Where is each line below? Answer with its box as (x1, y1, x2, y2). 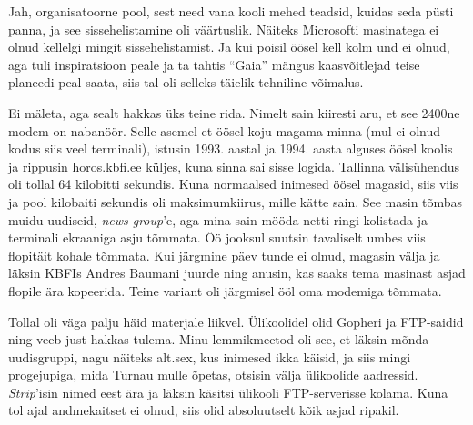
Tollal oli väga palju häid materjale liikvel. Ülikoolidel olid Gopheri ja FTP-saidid (8, 311, 464, 331)
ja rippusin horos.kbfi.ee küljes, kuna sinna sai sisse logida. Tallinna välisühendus (8, 156, 459, 175)
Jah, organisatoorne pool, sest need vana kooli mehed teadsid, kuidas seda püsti (8, 2, 454, 20)
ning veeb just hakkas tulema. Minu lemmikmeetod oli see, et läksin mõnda (8, 330, 429, 349)
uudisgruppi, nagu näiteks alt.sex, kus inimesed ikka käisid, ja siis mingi (8, 347, 411, 366)
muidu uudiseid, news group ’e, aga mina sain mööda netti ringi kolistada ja (8, 210, 428, 229)
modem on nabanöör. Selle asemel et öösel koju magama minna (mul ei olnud (8, 121, 441, 140)
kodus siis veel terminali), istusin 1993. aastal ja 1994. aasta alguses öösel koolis (8, 139, 453, 158)
